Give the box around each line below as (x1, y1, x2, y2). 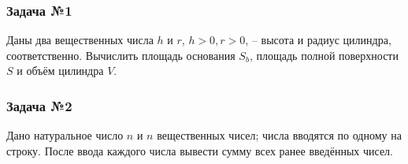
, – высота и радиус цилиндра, (245, 32, 391, 48)
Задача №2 (6, 95, 72, 115)
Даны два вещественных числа (6, 32, 154, 48)
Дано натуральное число (6, 127, 124, 143)
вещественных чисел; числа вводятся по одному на (157, 127, 402, 143)
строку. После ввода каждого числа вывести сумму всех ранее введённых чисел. (6, 142, 393, 158)
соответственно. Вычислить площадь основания (6, 47, 236, 63)
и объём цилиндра (17, 62, 104, 79)
